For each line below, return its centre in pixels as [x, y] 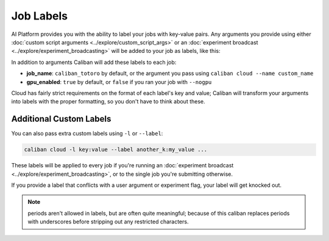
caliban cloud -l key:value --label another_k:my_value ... [116, 150]
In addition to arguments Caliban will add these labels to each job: [94, 62]
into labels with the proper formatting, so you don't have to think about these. [108, 102]
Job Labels [40, 16]
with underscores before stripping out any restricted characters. [108, 222]
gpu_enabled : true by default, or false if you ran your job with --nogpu [119, 82]
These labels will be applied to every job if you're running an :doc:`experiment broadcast [122, 166]
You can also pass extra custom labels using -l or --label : [87, 133]
